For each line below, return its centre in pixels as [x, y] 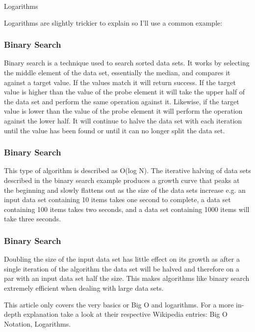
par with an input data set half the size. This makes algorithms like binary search [127, 278]
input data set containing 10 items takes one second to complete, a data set [117, 199]
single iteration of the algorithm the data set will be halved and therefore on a [122, 268]
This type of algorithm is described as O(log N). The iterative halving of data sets [127, 170]
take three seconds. [33, 219]
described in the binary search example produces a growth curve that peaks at [122, 180]
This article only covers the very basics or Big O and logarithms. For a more [119, 304]
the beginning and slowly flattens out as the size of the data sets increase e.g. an [125, 190]
